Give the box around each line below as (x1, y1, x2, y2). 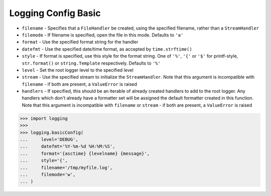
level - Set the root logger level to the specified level (22, 67, 134, 73)
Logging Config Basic (9, 8, 101, 19)
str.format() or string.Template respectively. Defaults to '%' (22, 60, 161, 66)
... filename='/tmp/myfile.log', (20, 164, 113, 170)
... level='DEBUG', (20, 137, 79, 142)
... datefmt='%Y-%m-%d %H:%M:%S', (20, 143, 115, 149)
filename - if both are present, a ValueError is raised (22, 81, 138, 87)
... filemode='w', (20, 171, 76, 177)
